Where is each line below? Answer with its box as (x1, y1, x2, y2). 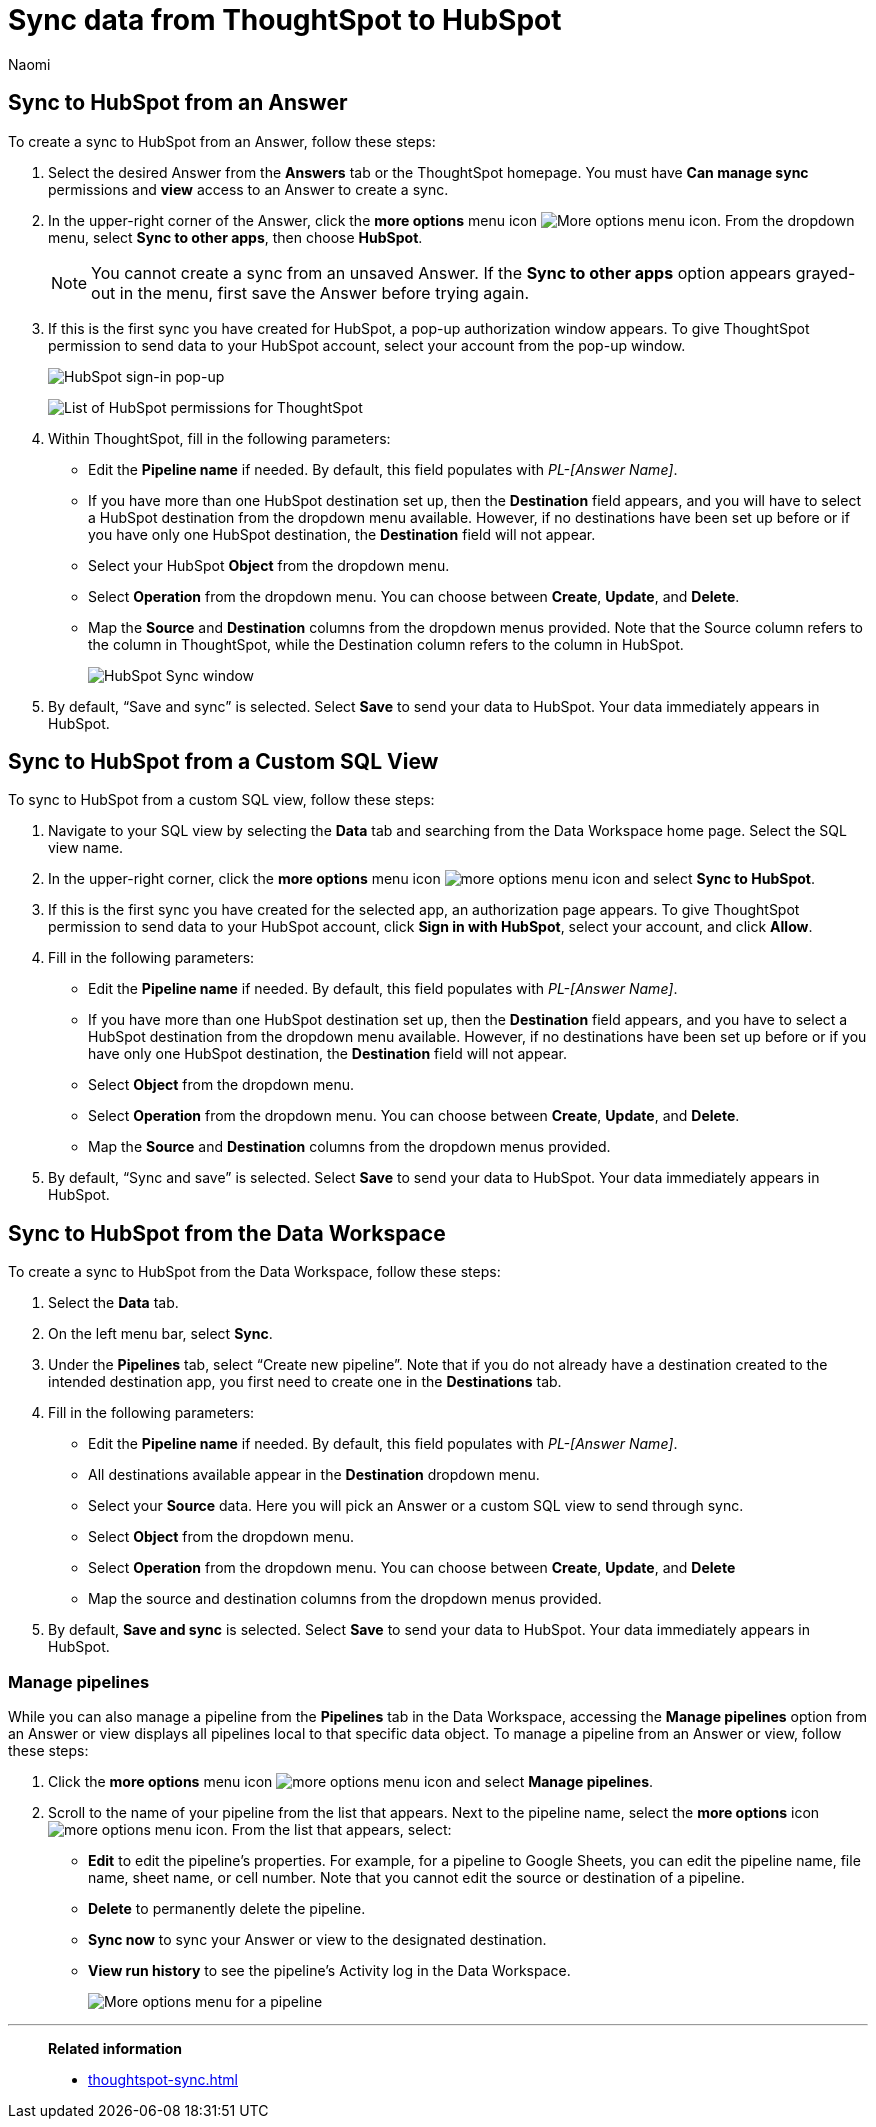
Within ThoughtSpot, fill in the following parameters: (48, 429, 391, 447)
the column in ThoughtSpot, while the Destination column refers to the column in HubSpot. (88, 635, 684, 653)
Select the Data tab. (48, 1294, 179, 1312)
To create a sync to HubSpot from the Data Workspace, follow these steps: (8, 1263, 501, 1281)
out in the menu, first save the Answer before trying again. (91, 282, 530, 303)
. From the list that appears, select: (223, 1821, 452, 1839)
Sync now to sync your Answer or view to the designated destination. (88, 1931, 547, 1949)
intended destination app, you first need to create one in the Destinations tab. (48, 1373, 562, 1391)
